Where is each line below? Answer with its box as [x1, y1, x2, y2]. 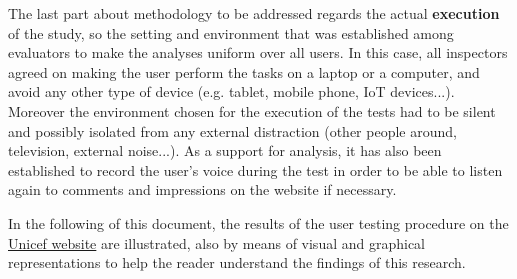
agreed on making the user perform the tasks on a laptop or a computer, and [8, 61, 480, 82]
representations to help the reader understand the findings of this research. [8, 252, 466, 273]
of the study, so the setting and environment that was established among [8, 22, 454, 43]
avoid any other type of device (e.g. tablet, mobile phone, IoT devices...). [8, 81, 455, 102]
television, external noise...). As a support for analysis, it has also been [8, 140, 442, 161]
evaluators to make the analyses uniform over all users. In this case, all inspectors [8, 42, 508, 63]
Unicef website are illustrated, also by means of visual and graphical [8, 232, 426, 253]
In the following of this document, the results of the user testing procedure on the [8, 212, 509, 233]
